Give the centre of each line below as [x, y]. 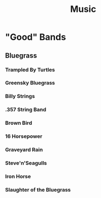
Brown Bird [19, 123]
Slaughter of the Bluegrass [38, 190]
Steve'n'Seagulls [26, 163]
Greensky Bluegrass [30, 83]
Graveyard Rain [24, 150]
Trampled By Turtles [30, 70]
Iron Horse [18, 176]
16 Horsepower [24, 136]
